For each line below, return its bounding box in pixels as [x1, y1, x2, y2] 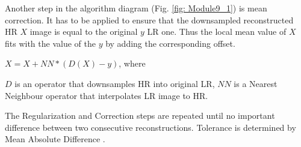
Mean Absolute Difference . [5, 133, 105, 145]
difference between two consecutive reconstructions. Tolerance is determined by [5, 121, 296, 133]
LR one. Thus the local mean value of [147, 25, 287, 38]
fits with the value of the [5, 37, 96, 49]
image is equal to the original [29, 25, 138, 38]
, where [119, 57, 146, 70]
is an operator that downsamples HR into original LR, [14, 77, 215, 89]
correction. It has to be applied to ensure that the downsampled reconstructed [5, 13, 294, 26]
